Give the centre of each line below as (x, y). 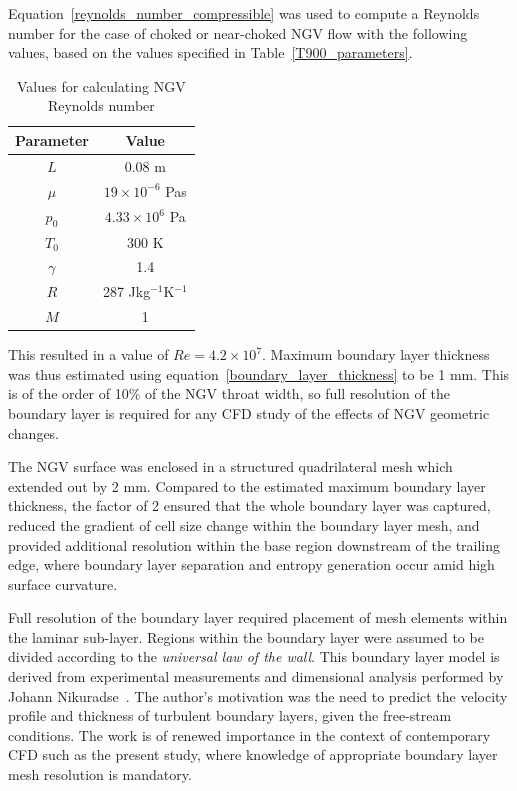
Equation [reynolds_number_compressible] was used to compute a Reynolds (244, 13)
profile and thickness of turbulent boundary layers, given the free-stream (230, 715)
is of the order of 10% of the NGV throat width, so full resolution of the (229, 393)
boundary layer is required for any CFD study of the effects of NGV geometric (249, 412)
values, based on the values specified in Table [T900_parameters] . (210, 52)
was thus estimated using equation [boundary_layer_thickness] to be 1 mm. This (259, 373)
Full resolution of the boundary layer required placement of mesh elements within (258, 617)
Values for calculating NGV (101, 85)
